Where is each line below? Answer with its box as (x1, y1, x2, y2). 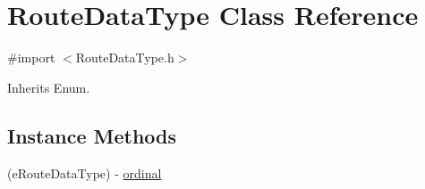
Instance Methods (7, 121, 176, 149)
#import (7, 48, 55, 67)
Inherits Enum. (7, 78, 90, 96)
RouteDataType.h (75, 48, 174, 67)
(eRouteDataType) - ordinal (7, 163, 162, 182)
